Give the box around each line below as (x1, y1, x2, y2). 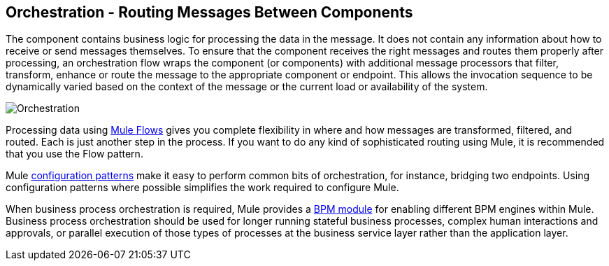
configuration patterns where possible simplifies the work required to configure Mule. (6, 181, 399, 194)
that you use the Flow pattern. (6, 148, 143, 160)
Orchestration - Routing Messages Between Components (6, 3, 413, 21)
